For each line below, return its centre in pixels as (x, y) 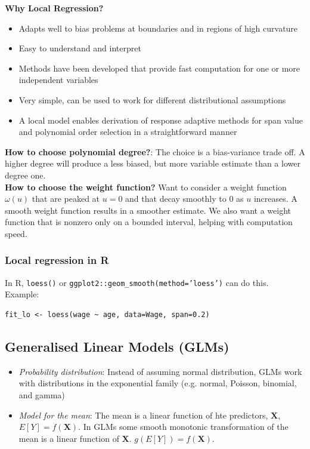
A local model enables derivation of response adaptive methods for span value (161, 120)
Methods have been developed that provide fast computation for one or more (159, 68)
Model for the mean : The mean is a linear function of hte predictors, (143, 415)
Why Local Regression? (54, 8)
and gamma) (42, 394)
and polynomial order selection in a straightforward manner (128, 132)
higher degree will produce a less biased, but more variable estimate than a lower (153, 163)
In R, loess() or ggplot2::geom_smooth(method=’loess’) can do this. (137, 282)
